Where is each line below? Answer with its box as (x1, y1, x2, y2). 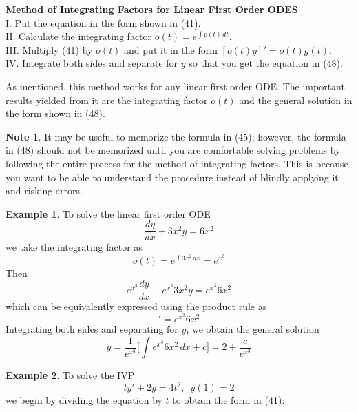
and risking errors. (6, 183, 83, 198)
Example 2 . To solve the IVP (6, 368, 135, 382)
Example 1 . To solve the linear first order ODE (6, 206, 211, 220)
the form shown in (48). (6, 106, 105, 121)
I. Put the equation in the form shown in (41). (6, 15, 201, 30)
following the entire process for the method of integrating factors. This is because (6, 156, 348, 170)
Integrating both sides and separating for (6, 322, 178, 336)
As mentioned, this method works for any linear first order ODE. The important (6, 79, 345, 93)
